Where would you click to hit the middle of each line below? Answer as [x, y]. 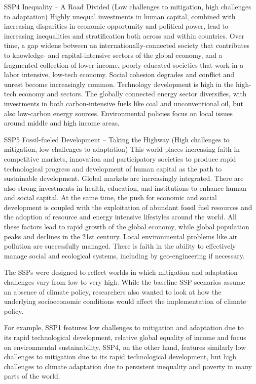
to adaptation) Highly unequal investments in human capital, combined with [120, 16]
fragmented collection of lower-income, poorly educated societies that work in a [124, 64]
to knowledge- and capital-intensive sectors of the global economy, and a [113, 55]
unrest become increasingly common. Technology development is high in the [119, 84]
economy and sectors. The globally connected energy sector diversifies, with [132, 94]
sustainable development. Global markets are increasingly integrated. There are [124, 178]
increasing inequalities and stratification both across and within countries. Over [124, 35]
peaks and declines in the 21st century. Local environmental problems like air [121, 236]
